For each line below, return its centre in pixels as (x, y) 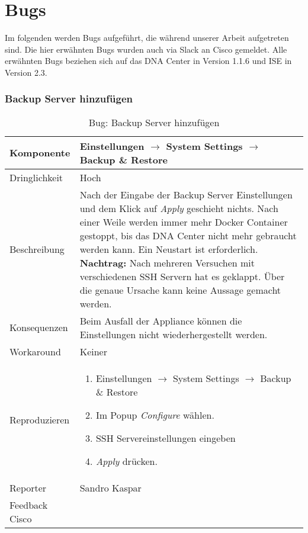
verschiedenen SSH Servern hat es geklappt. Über (182, 276)
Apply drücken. (126, 461)
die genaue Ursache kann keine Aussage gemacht (180, 290)
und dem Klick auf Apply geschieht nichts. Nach (179, 208)
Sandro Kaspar (110, 487)
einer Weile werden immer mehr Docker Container (184, 221)
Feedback (29, 505)
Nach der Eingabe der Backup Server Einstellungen (186, 194)
